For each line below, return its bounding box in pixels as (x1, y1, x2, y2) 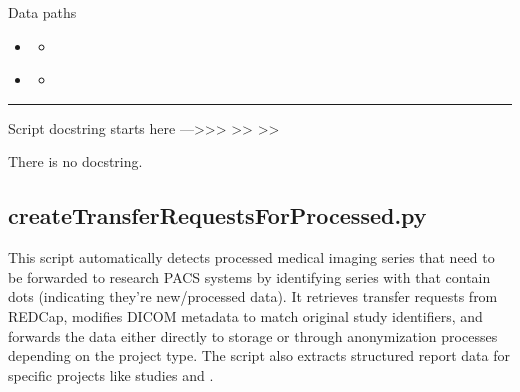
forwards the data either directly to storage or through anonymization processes (8, 325, 498, 346)
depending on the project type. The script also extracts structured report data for (8, 345, 510, 366)
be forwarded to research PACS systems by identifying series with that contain (8, 266, 491, 287)
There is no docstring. (8, 151, 143, 172)
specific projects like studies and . (8, 364, 214, 385)
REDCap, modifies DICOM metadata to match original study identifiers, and (8, 305, 483, 326)
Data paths (8, 2, 77, 22)
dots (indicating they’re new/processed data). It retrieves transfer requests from (8, 286, 498, 307)
